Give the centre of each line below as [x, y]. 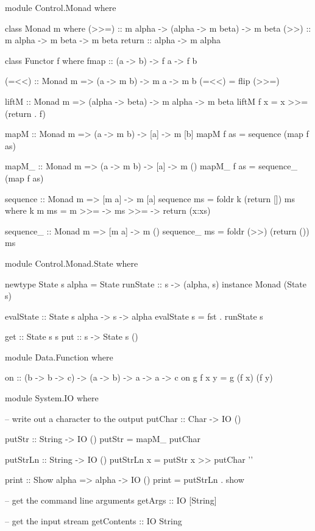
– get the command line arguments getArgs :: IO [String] [111, 500]
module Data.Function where [59, 357]
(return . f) [25, 113]
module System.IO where [52, 398]
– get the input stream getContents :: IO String [94, 520]
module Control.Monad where [61, 7]
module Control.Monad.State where [72, 263]
